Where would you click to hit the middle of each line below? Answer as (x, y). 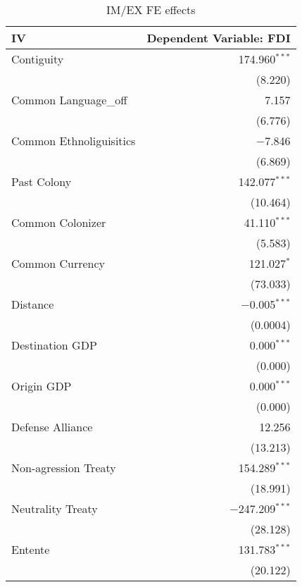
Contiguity (38, 59)
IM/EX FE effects (151, 10)
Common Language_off (69, 100)
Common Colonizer (59, 222)
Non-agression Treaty (64, 468)
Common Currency (58, 263)
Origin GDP (42, 386)
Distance (33, 304)
